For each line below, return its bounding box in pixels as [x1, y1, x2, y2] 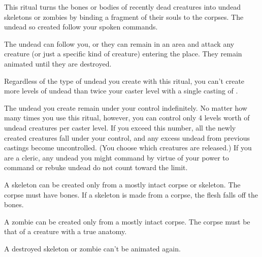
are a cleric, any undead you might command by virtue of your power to [4, 152, 229, 163]
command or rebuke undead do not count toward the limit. [4, 162, 188, 173]
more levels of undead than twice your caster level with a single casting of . [4, 85, 238, 96]
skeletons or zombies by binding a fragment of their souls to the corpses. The [4, 11, 244, 22]
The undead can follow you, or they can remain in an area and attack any [4, 38, 235, 49]
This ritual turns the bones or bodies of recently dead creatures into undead [4, 2, 241, 12]
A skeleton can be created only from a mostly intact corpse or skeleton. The [4, 179, 241, 189]
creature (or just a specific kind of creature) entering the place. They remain [4, 48, 242, 59]
